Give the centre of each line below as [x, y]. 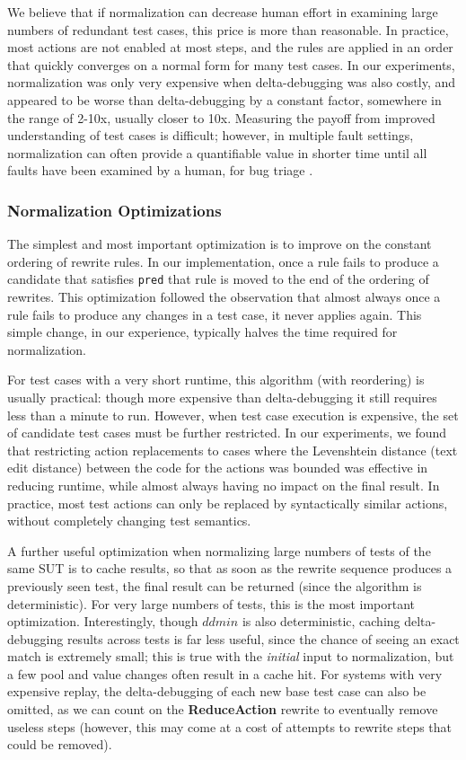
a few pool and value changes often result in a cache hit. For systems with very [225, 673]
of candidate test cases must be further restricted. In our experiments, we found [227, 433]
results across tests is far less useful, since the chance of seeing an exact [263, 638]
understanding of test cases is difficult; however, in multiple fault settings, [211, 135]
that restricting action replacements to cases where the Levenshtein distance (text [233, 450]
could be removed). [60, 744]
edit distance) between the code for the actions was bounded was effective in [218, 468]
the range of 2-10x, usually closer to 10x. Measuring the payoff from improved [221, 117]
